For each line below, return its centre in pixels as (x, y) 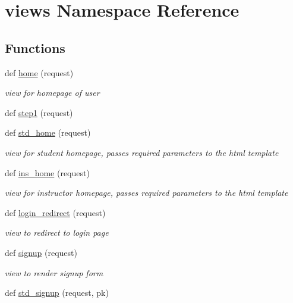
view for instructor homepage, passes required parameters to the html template (146, 193)
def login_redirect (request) (55, 212)
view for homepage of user (52, 93)
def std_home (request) (48, 132)
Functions (35, 47)
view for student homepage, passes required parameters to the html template (142, 152)
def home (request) (39, 72)
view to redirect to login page (57, 232)
